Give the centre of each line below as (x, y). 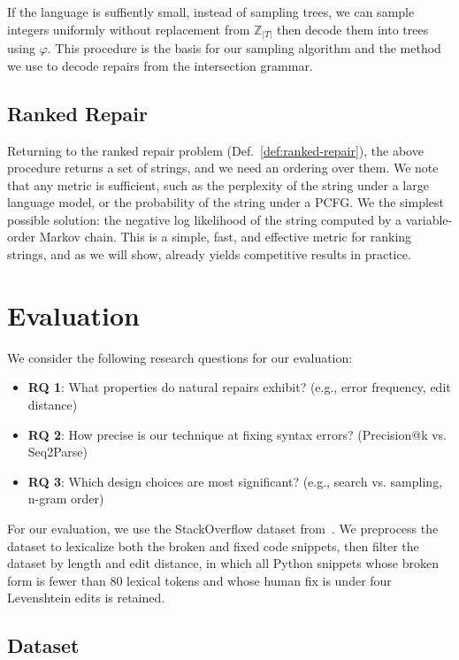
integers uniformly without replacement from (129, 29)
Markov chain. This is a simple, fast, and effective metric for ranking (226, 237)
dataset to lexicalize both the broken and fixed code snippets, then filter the (213, 545)
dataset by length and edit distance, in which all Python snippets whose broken (223, 563)
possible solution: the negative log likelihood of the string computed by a (205, 219)
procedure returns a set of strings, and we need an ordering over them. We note (223, 168)
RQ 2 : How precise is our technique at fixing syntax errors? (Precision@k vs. (237, 434)
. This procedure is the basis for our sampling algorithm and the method (244, 48)
